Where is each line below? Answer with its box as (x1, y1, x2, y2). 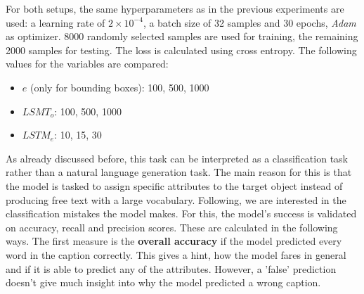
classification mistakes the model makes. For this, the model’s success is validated (6, 206, 357, 221)
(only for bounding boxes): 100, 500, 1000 (30, 79, 209, 94)
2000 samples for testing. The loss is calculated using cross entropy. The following (6, 42, 357, 57)
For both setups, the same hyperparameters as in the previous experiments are (6, 1, 344, 15)
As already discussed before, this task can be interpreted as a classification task (6, 151, 349, 165)
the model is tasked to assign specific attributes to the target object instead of (6, 178, 343, 193)
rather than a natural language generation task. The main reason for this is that (6, 165, 352, 179)
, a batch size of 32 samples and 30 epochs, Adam (143, 15, 356, 30)
